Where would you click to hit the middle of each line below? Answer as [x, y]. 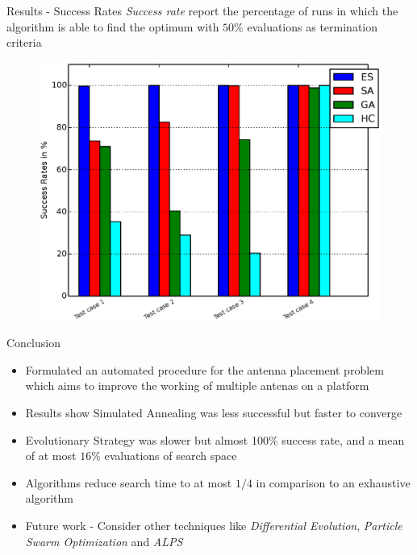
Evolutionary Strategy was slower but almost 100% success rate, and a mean [215, 439]
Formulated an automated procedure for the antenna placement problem [204, 369]
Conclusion [33, 343]
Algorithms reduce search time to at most [129, 482]
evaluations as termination [312, 26]
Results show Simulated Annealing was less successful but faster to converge [214, 413]
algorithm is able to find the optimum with [113, 26]
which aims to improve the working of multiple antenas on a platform [197, 385]
